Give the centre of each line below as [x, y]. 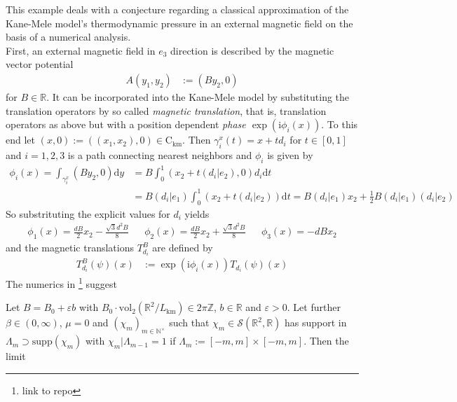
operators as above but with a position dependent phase [126, 124]
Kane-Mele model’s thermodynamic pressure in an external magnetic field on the [179, 23]
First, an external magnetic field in [81, 50]
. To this [340, 124]
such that [189, 323]
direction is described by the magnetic [252, 50]
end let [20, 140]
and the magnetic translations [70, 248]
